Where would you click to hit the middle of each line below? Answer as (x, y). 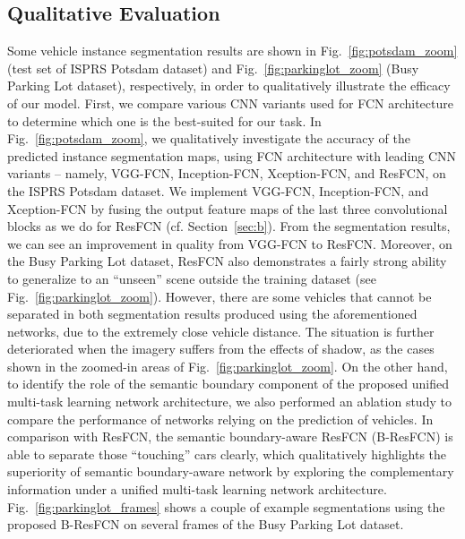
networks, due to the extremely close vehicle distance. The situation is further (221, 331)
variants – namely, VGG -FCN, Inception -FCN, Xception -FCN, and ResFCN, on (227, 173)
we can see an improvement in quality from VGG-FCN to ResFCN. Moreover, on (230, 243)
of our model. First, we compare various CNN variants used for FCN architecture (230, 103)
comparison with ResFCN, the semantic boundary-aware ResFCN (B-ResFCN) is (230, 436)
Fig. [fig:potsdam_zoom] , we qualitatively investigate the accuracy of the (209, 138)
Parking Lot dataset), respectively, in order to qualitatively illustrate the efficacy (229, 86)
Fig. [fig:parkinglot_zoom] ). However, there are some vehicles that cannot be (220, 296)
